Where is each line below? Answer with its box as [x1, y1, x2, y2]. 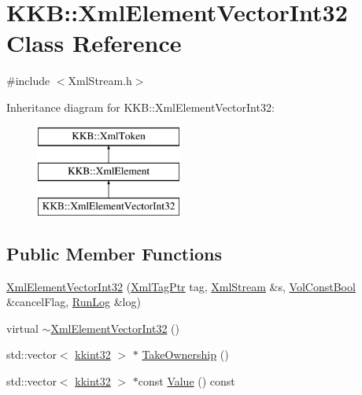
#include [6, 72, 50, 89]
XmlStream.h [68, 72, 132, 89]
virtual [6, 319, 39, 336]
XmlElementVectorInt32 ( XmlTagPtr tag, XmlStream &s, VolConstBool [6, 278, 356, 294]
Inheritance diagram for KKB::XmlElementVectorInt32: [6, 98, 275, 115]
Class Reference [6, 27, 182, 59]
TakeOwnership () [142, 346, 229, 363]
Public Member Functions [6, 241, 222, 265]
